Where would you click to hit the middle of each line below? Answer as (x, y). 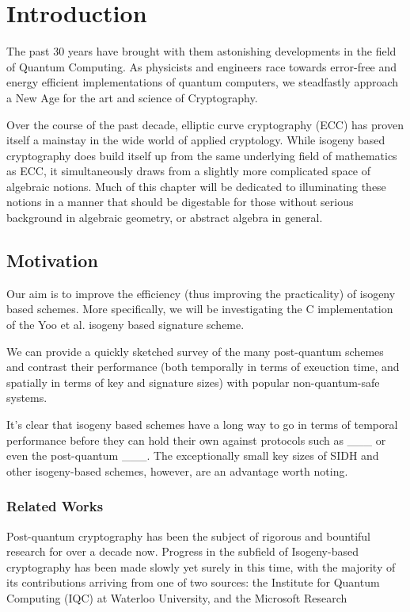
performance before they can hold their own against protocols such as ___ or (196, 440)
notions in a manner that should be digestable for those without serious (180, 202)
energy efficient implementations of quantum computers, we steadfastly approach (203, 82)
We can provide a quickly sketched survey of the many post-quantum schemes (195, 351)
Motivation (52, 260)
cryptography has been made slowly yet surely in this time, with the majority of (201, 566)
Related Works (55, 506)
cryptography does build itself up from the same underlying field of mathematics (202, 155)
